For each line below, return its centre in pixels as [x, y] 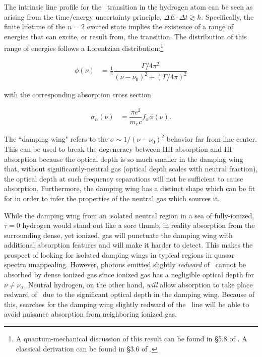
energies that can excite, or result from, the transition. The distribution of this [125, 36]
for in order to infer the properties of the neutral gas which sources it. [112, 198]
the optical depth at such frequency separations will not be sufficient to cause [124, 178]
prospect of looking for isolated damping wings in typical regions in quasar [119, 254]
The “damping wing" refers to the [56, 139]
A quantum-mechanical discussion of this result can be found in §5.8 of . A [132, 339]
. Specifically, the [227, 16]
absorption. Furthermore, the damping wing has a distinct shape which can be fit [130, 188]
